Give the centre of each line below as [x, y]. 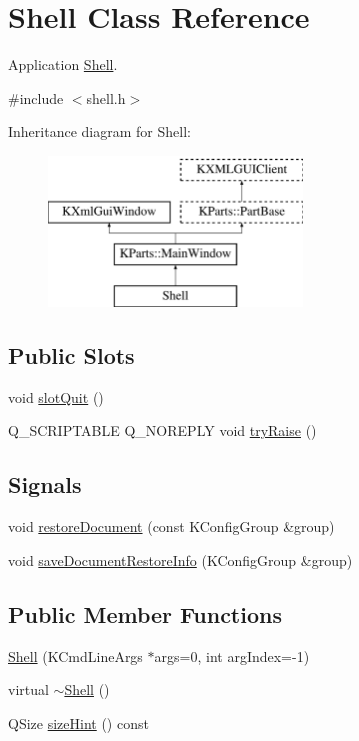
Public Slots [71, 355]
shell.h [106, 97]
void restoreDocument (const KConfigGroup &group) [171, 526]
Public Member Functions [145, 613]
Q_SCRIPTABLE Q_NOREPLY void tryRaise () [162, 430]
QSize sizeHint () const [78, 722]
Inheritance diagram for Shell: [99, 131]
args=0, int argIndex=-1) [232, 655]
